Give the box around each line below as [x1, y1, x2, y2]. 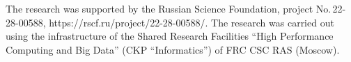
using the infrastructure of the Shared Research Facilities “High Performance [6, 29, 334, 43]
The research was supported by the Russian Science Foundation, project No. [6, 1, 331, 15]
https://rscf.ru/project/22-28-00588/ [49, 15, 205, 29]
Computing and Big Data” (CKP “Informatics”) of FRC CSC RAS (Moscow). [6, 42, 340, 56]
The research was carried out [211, 15, 334, 29]
